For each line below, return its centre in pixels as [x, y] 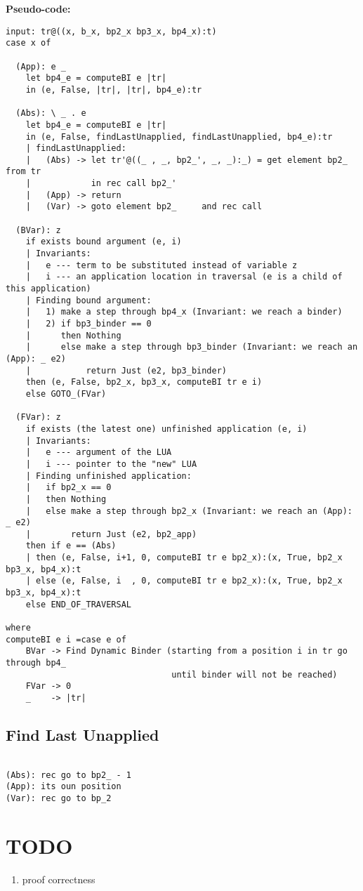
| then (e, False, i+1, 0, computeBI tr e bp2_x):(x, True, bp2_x [184, 558]
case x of [28, 43]
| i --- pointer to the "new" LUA [111, 464]
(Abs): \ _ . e [51, 113]
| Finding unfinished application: [108, 476]
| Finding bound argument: [88, 300]
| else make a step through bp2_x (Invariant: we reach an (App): [189, 511]
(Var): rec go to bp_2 [59, 798]
